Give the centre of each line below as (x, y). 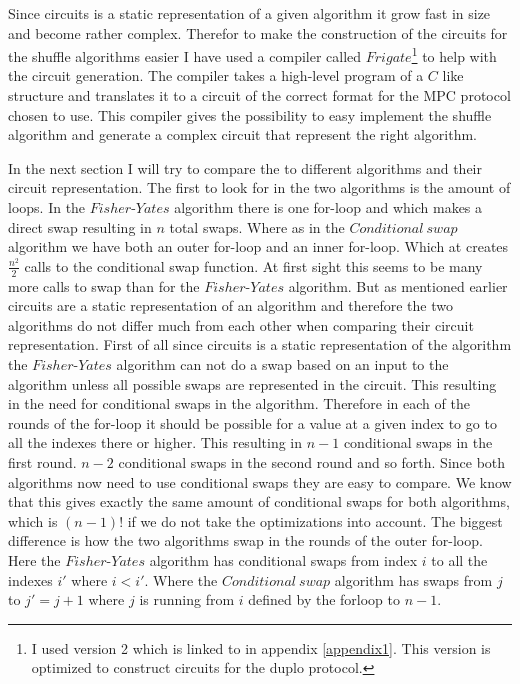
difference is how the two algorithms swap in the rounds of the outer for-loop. (245, 540)
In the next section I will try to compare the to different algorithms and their (245, 167)
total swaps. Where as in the (257, 226)
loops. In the (47, 207)
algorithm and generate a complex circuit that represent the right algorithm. (242, 134)
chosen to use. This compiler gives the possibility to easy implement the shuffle (250, 114)
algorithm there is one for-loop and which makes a (328, 207)
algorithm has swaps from (413, 579)
